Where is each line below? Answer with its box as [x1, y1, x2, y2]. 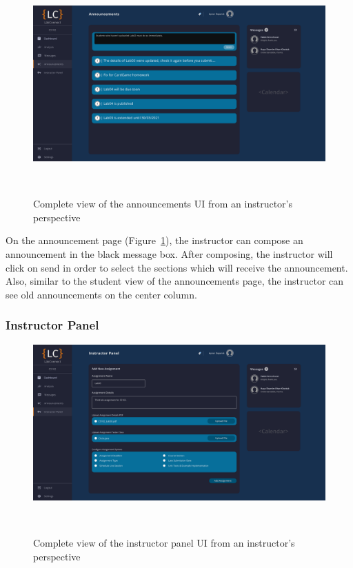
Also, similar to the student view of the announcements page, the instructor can [6, 274, 344, 288]
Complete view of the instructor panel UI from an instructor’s [33, 535, 295, 549]
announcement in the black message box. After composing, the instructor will [6, 247, 333, 261]
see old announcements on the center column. [6, 287, 197, 301]
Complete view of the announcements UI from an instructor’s [33, 196, 292, 211]
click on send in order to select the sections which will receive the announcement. [6, 260, 348, 274]
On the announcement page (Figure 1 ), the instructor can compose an [6, 233, 303, 247]
